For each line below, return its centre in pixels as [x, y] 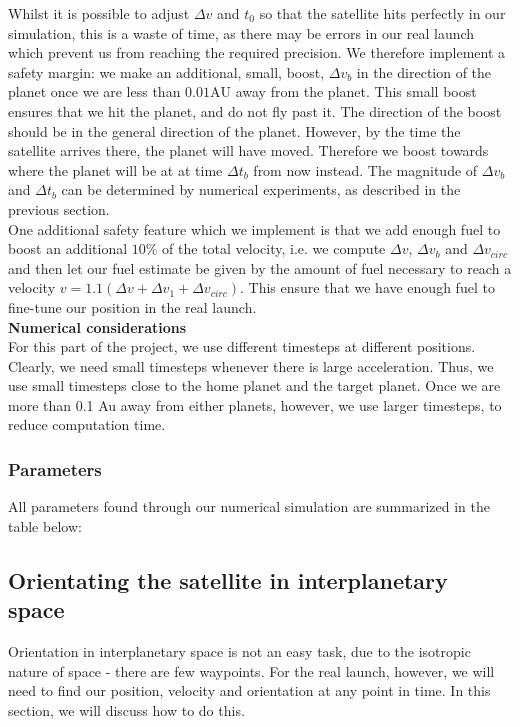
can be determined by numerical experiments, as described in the [261, 189]
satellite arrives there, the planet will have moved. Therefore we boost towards [248, 150]
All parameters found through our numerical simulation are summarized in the [249, 506]
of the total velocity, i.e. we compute [274, 248]
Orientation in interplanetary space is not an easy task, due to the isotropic [239, 651]
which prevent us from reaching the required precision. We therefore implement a [257, 52]
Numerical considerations [97, 326]
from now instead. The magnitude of [365, 169]
